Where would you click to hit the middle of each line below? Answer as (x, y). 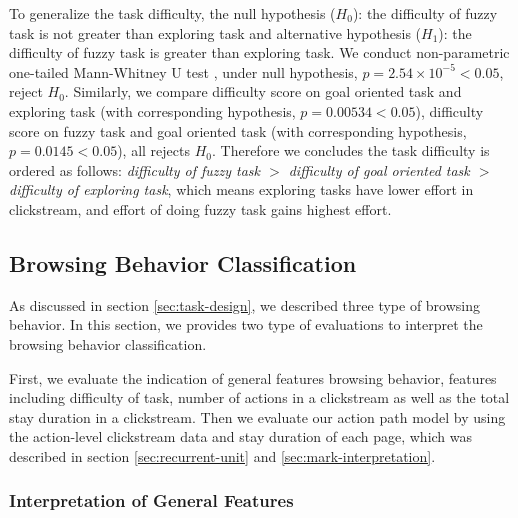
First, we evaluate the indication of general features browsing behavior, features (253, 377)
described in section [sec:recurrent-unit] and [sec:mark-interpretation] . (222, 455)
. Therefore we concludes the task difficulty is (351, 150)
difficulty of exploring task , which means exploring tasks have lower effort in (241, 189)
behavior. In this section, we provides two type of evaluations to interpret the (246, 324)
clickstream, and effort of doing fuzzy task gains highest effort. (200, 208)
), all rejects (153, 150)
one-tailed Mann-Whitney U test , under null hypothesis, (183, 71)
